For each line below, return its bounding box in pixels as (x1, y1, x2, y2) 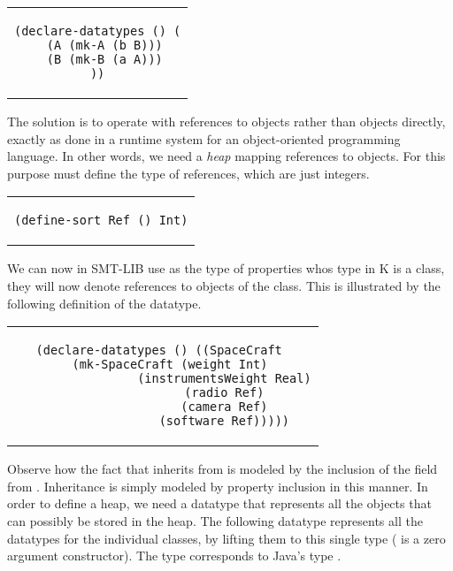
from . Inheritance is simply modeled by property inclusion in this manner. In (7, 476, 428, 495)
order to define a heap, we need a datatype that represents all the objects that (7, 494, 432, 513)
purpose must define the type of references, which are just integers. (7, 164, 370, 182)
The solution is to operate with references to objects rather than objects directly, (7, 112, 446, 130)
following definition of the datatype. (7, 293, 202, 312)
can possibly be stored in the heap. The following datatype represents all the (7, 511, 423, 529)
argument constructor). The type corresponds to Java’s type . (7, 546, 342, 565)
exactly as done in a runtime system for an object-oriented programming (7, 129, 401, 148)
